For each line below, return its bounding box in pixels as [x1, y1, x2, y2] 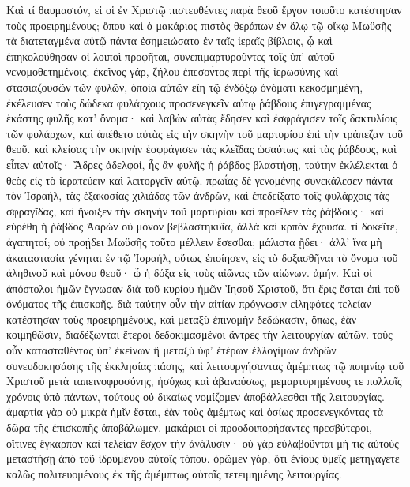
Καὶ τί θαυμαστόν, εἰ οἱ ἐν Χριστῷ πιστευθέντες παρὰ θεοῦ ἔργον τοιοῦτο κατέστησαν [6, 2, 402, 17]
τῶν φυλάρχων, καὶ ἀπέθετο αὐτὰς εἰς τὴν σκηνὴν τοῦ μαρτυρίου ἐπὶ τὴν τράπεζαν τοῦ [6, 125, 403, 141]
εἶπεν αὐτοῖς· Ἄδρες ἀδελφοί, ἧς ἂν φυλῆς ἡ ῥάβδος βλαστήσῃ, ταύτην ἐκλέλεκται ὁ [6, 155, 398, 172]
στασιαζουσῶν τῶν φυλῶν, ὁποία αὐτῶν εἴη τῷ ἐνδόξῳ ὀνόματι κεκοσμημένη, [6, 78, 363, 95]
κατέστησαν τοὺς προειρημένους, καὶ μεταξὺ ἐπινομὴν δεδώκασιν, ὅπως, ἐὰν [6, 310, 357, 327]
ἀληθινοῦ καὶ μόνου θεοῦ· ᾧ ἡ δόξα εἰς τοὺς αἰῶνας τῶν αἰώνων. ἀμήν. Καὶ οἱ [6, 264, 372, 281]
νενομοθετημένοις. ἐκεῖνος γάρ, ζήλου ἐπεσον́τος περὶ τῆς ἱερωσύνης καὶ [6, 63, 339, 80]
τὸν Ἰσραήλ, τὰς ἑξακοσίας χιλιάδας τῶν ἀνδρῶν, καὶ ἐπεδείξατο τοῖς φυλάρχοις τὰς [6, 187, 389, 204]
